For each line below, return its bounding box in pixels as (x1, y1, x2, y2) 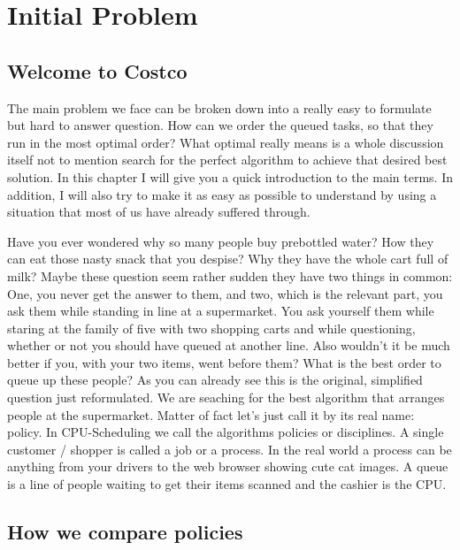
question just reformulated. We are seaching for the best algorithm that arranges (7, 388, 445, 407)
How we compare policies (7, 518, 243, 546)
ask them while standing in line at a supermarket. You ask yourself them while (7, 302, 434, 320)
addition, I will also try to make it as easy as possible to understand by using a (7, 185, 437, 203)
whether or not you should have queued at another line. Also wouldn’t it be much (7, 336, 450, 355)
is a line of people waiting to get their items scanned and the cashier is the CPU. (7, 475, 447, 493)
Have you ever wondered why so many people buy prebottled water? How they (7, 232, 434, 250)
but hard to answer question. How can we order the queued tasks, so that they (7, 116, 433, 134)
